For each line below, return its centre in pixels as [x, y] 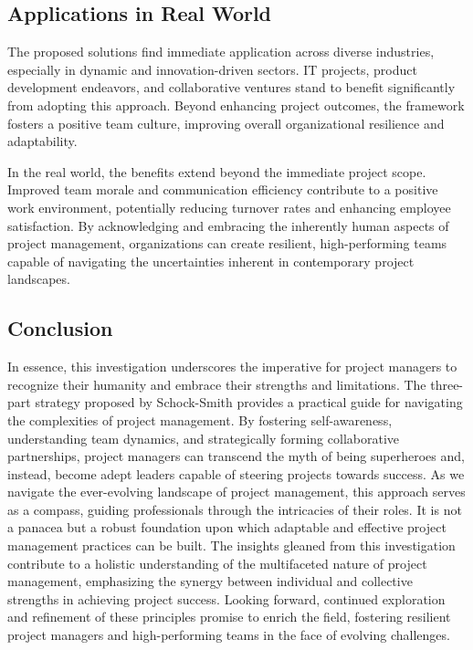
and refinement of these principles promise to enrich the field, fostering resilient [229, 617]
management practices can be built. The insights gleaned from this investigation [231, 545]
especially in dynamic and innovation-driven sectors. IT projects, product [212, 69]
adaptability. [42, 141]
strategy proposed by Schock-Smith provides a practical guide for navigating [249, 402]
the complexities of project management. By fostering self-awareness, [200, 419]
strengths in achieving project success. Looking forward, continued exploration [226, 598]
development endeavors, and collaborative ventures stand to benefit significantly [231, 87]
